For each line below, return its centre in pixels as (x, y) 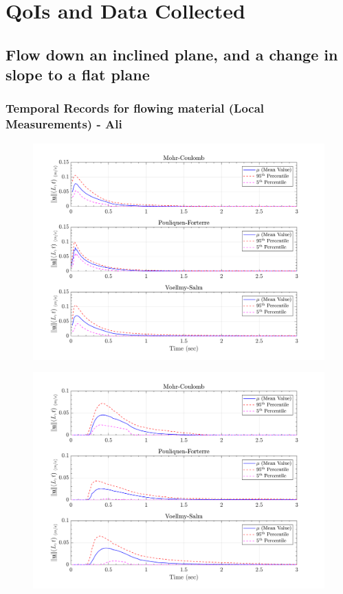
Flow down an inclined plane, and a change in (172, 54)
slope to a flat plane (78, 75)
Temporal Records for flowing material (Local (135, 108)
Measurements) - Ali (64, 124)
